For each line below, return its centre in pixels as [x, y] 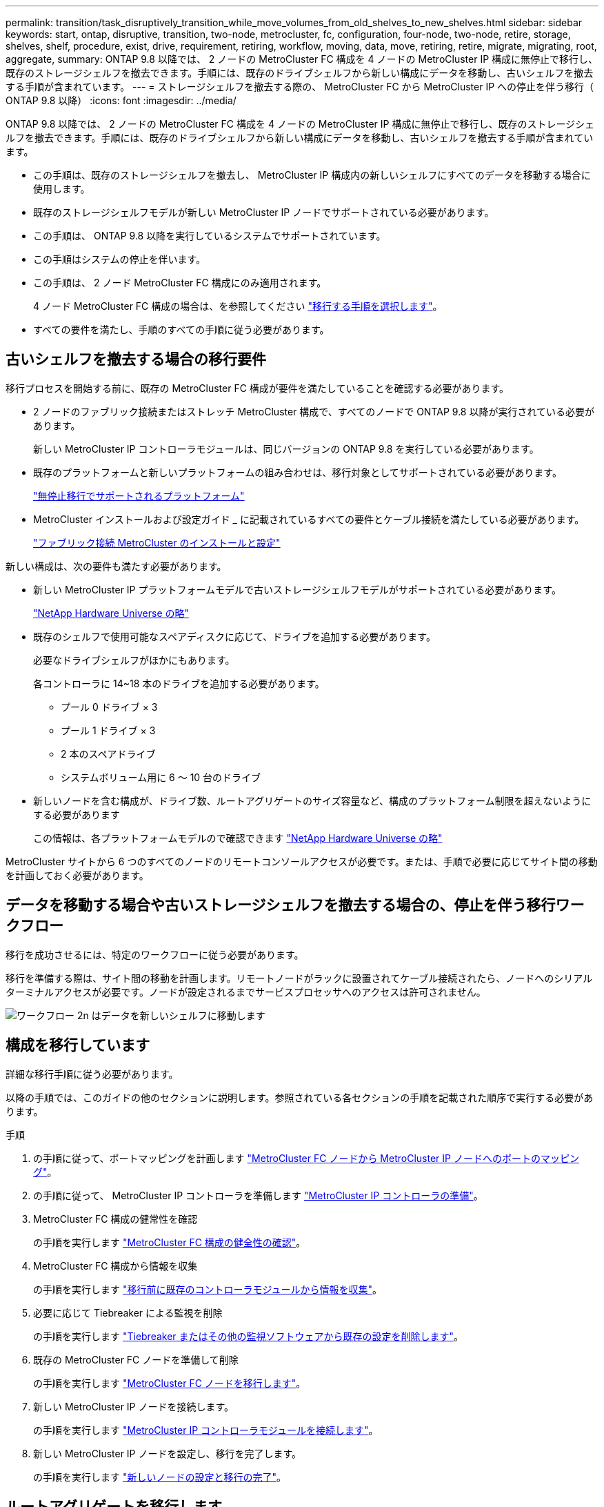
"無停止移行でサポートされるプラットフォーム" [139, 495]
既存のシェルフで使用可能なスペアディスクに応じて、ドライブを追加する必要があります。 [234, 636]
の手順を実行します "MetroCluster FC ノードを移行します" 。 [170, 1383]
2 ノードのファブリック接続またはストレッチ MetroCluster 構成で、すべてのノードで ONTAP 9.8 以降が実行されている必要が [314, 411]
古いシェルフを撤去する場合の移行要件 [136, 359]
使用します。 [62, 189]
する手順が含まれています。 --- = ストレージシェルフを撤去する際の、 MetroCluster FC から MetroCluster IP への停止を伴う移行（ [300, 87]
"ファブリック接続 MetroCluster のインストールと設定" [157, 542]
